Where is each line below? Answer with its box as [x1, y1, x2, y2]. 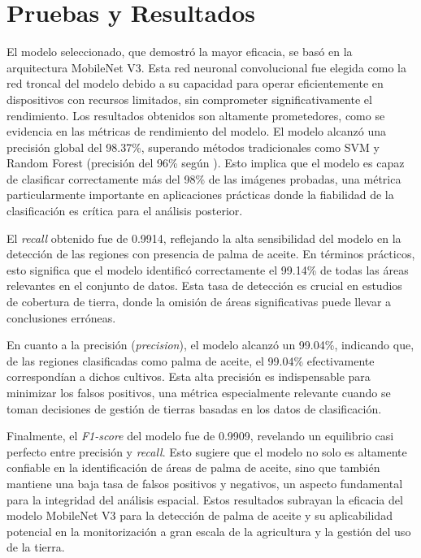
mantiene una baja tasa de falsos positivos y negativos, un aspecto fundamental [7, 474, 403, 491]
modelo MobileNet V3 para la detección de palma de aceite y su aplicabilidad [7, 507, 393, 524]
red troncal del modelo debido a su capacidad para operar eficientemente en [7, 75, 384, 92]
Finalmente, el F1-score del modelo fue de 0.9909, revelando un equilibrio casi [7, 427, 394, 444]
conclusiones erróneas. [7, 309, 116, 326]
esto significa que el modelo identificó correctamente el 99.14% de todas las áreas [7, 261, 409, 278]
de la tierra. [7, 539, 65, 556]
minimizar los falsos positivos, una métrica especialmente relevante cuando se [7, 384, 391, 400]
